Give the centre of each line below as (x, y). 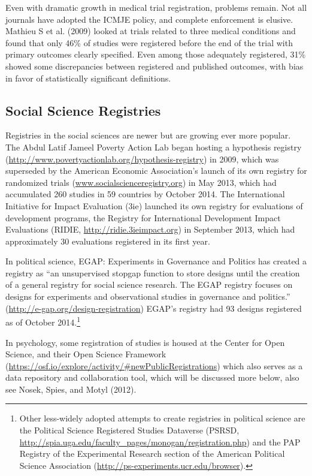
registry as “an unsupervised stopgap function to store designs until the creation (153, 272)
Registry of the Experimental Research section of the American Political (152, 454)
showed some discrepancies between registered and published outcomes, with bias (155, 66)
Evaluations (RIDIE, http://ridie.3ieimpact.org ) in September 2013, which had (150, 229)
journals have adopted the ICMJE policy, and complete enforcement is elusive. (149, 19)
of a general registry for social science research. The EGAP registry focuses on (149, 284)
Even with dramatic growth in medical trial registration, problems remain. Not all (156, 7)
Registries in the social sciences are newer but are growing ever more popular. (148, 135)
